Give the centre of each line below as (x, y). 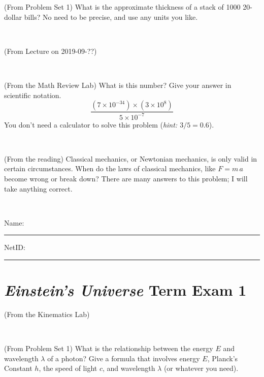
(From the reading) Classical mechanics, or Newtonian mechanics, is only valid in (131, 158)
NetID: (15, 247)
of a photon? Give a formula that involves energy (124, 358)
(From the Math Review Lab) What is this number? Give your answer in (118, 85)
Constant (18, 368)
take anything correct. (38, 188)
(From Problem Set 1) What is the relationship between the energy (109, 348)
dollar (13, 17)
